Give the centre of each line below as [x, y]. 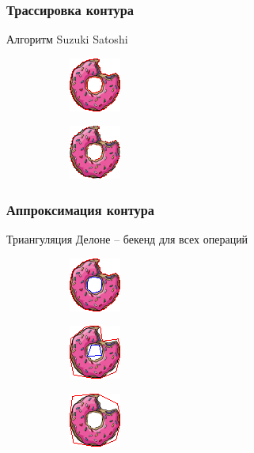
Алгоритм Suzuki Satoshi [67, 39]
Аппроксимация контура [80, 209]
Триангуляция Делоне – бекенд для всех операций [127, 239]
